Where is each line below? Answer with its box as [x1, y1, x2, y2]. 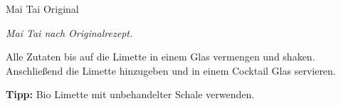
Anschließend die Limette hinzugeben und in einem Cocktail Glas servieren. [6, 63, 336, 78]
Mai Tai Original [6, 1, 79, 16]
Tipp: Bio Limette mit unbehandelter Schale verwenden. [6, 87, 255, 102]
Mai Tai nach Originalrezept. [6, 25, 133, 40]
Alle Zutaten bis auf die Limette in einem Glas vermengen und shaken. [6, 49, 315, 64]
